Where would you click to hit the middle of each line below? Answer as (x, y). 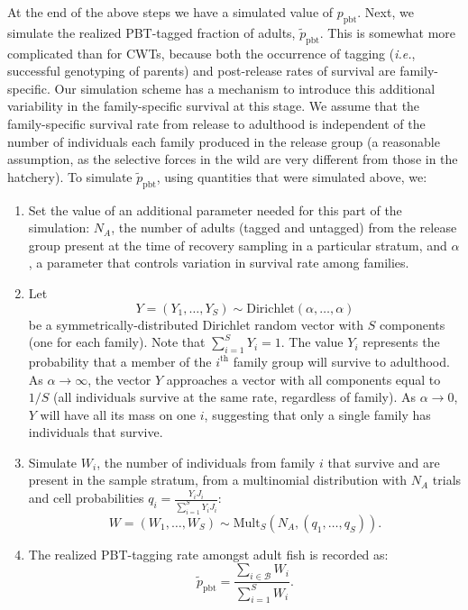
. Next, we (385, 12)
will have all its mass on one (118, 414)
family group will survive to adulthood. (341, 361)
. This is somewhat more (388, 32)
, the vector (119, 379)
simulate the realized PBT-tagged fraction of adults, (151, 32)
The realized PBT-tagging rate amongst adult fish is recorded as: (208, 554)
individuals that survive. (96, 432)
